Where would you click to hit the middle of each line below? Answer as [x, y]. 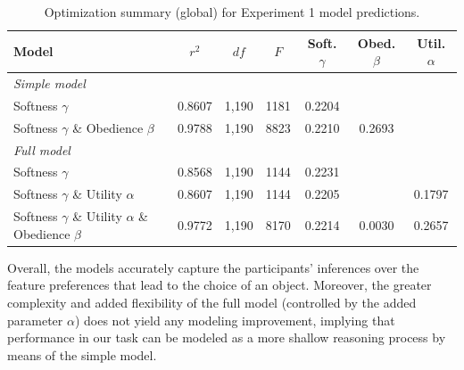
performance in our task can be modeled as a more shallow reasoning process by [227, 337]
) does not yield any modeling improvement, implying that [235, 320]
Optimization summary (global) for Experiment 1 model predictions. [232, 12]
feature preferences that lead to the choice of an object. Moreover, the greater [220, 285]
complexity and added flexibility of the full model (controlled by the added [212, 302]
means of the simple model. [82, 354]
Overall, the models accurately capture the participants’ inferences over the [213, 267]
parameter [35, 320]
